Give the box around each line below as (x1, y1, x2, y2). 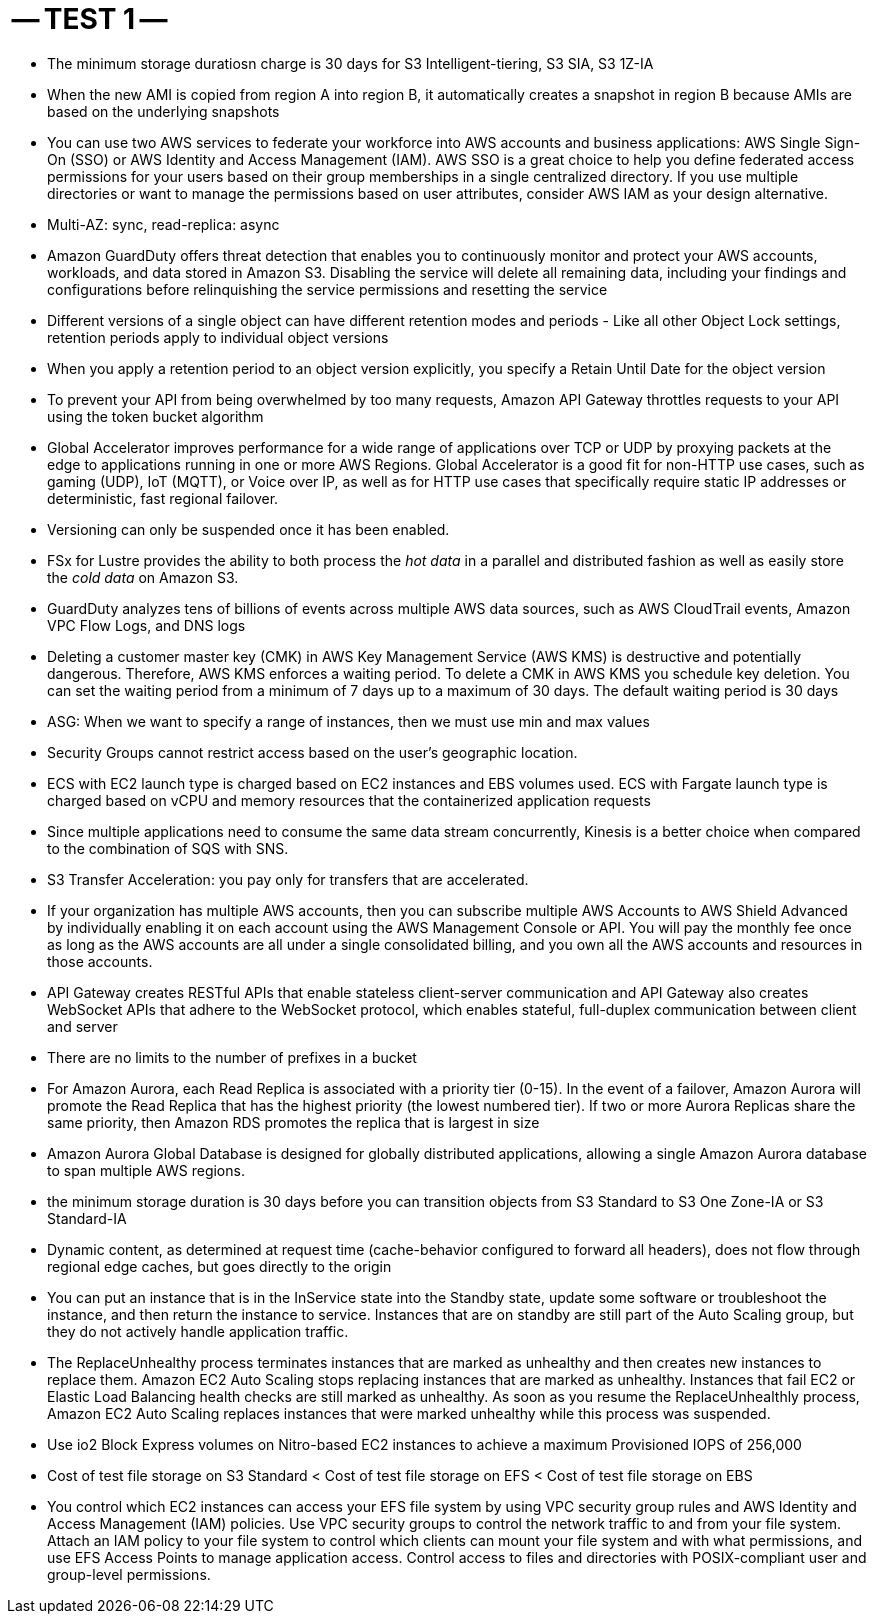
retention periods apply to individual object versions (47, 328, 389, 346)
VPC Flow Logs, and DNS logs (47, 616, 246, 634)
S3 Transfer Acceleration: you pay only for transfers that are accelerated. (47, 870, 529, 888)
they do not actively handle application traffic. (47, 1322, 349, 1340)
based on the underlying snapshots (47, 102, 280, 120)
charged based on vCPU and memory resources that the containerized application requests (47, 791, 651, 809)
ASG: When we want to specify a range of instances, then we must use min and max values (47, 712, 650, 730)
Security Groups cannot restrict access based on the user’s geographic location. (47, 743, 578, 761)
